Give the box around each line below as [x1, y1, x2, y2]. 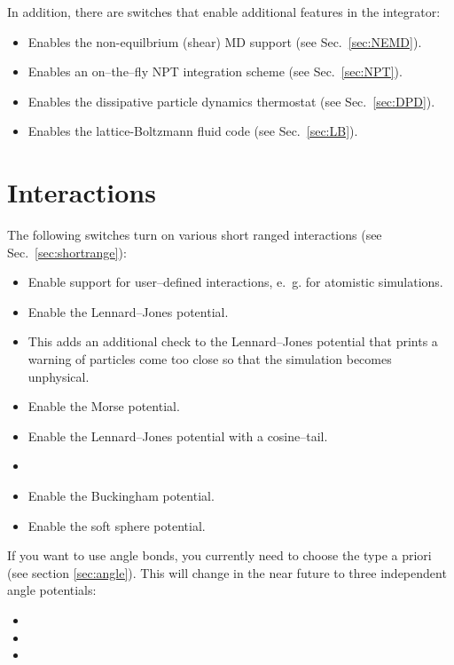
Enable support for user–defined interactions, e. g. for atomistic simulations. [27, 273, 443, 291]
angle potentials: [7, 581, 97, 599]
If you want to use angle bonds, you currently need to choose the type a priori [7, 546, 432, 565]
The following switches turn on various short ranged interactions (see [7, 226, 382, 244]
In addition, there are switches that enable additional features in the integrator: [7, 3, 441, 20]
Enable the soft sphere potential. [27, 516, 206, 534]
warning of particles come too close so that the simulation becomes [27, 350, 392, 368]
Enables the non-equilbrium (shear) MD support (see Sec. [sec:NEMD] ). [27, 32, 422, 51]
